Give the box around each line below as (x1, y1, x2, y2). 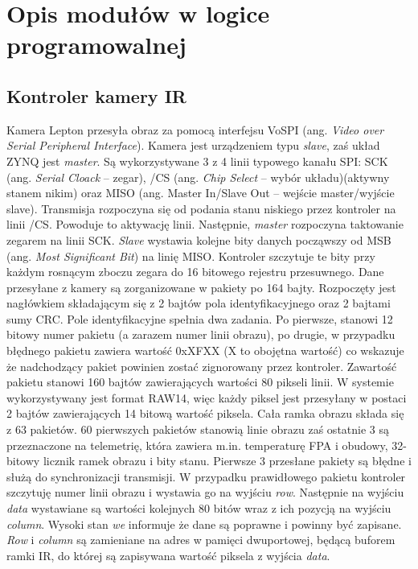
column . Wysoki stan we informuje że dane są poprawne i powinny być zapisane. (6, 515, 402, 532)
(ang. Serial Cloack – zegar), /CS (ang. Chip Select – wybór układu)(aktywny (6, 168, 390, 185)
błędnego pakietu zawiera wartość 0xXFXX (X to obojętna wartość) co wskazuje (6, 342, 404, 359)
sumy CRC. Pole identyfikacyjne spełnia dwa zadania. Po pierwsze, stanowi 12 (6, 310, 393, 327)
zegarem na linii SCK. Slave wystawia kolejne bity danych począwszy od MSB (6, 231, 391, 248)
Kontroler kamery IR (6, 83, 186, 108)
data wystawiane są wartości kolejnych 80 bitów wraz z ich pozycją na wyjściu (6, 500, 391, 517)
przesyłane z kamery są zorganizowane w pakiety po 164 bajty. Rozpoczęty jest (6, 278, 396, 295)
